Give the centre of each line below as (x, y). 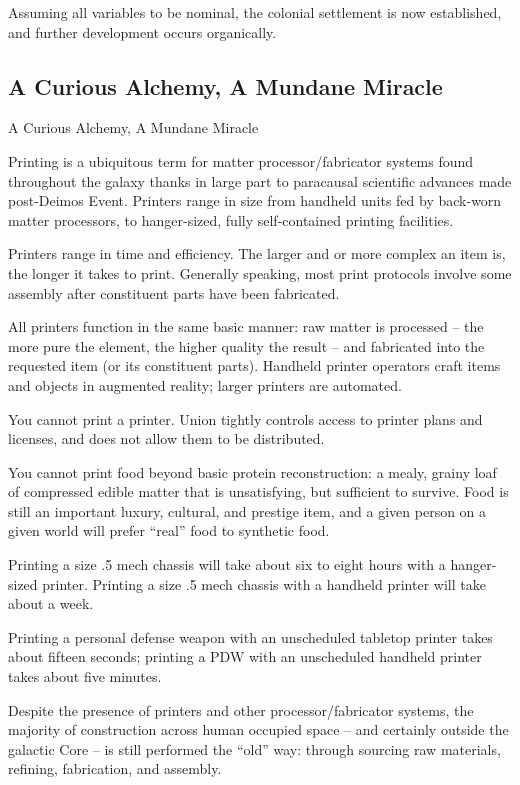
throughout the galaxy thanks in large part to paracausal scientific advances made (260, 180)
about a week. (51, 603)
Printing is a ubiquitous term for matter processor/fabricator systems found (241, 160)
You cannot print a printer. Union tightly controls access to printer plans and (245, 418)
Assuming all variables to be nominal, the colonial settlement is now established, (255, 12)
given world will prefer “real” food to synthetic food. (169, 530)
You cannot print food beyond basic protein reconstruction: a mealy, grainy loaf (252, 471)
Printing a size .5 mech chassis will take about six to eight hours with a (227, 564)
